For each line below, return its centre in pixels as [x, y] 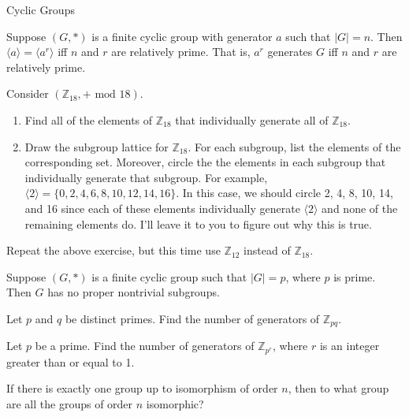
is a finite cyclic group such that [169, 276]
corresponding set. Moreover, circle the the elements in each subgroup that [205, 162]
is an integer [350, 346]
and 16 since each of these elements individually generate [162, 208]
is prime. [355, 276]
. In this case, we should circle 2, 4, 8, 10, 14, [284, 193]
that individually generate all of [252, 119]
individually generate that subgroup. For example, [146, 177]
